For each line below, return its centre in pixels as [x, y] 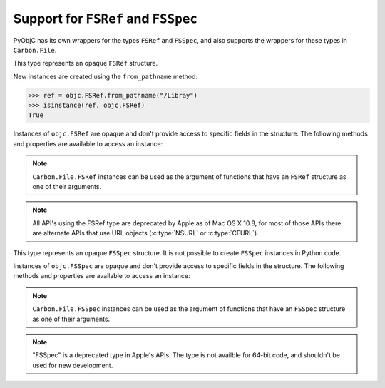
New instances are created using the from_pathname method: [106, 76]
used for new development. [73, 365]
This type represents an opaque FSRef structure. [86, 63]
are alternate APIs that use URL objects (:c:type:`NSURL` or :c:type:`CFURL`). [146, 233]
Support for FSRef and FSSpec [105, 19]
